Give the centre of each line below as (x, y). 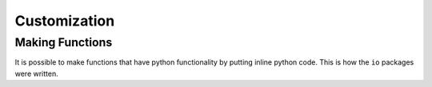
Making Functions (64, 42)
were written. (37, 73)
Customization (65, 21)
